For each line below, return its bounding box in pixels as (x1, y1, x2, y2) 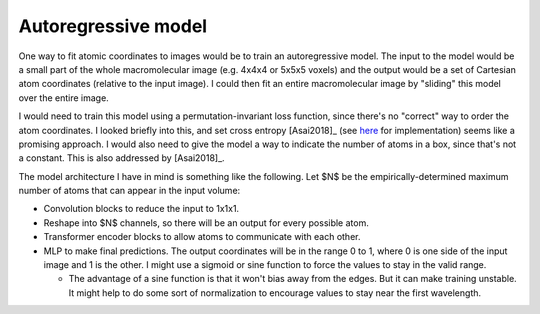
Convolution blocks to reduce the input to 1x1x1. (43, 203, 240, 215)
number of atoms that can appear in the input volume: (18, 185, 241, 197)
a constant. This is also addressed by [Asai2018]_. (18, 152, 225, 164)
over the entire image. (18, 91, 109, 104)
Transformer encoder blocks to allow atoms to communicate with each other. (43, 231, 361, 243)
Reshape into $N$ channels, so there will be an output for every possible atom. (43, 216, 369, 229)
